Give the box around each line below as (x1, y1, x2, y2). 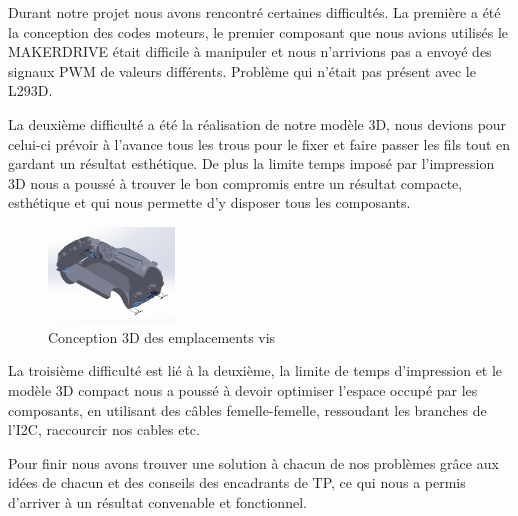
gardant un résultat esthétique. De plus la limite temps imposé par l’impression (8, 153, 495, 174)
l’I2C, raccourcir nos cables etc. (8, 419, 200, 440)
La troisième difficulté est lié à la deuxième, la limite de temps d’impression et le (8, 360, 503, 381)
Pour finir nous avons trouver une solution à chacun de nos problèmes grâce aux (8, 452, 499, 473)
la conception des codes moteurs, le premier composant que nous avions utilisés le (8, 21, 509, 42)
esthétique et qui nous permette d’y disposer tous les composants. (8, 192, 411, 213)
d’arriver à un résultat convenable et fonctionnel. (8, 492, 307, 513)
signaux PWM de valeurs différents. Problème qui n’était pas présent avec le (8, 60, 476, 81)
